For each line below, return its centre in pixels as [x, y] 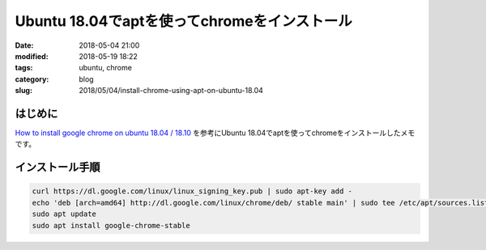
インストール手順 [58, 167]
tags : [24, 68]
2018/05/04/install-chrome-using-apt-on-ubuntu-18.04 [171, 91]
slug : [23, 91]
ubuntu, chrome [106, 68]
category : [32, 79]
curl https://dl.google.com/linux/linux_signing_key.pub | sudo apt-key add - [192, 191]
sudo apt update [64, 214]
